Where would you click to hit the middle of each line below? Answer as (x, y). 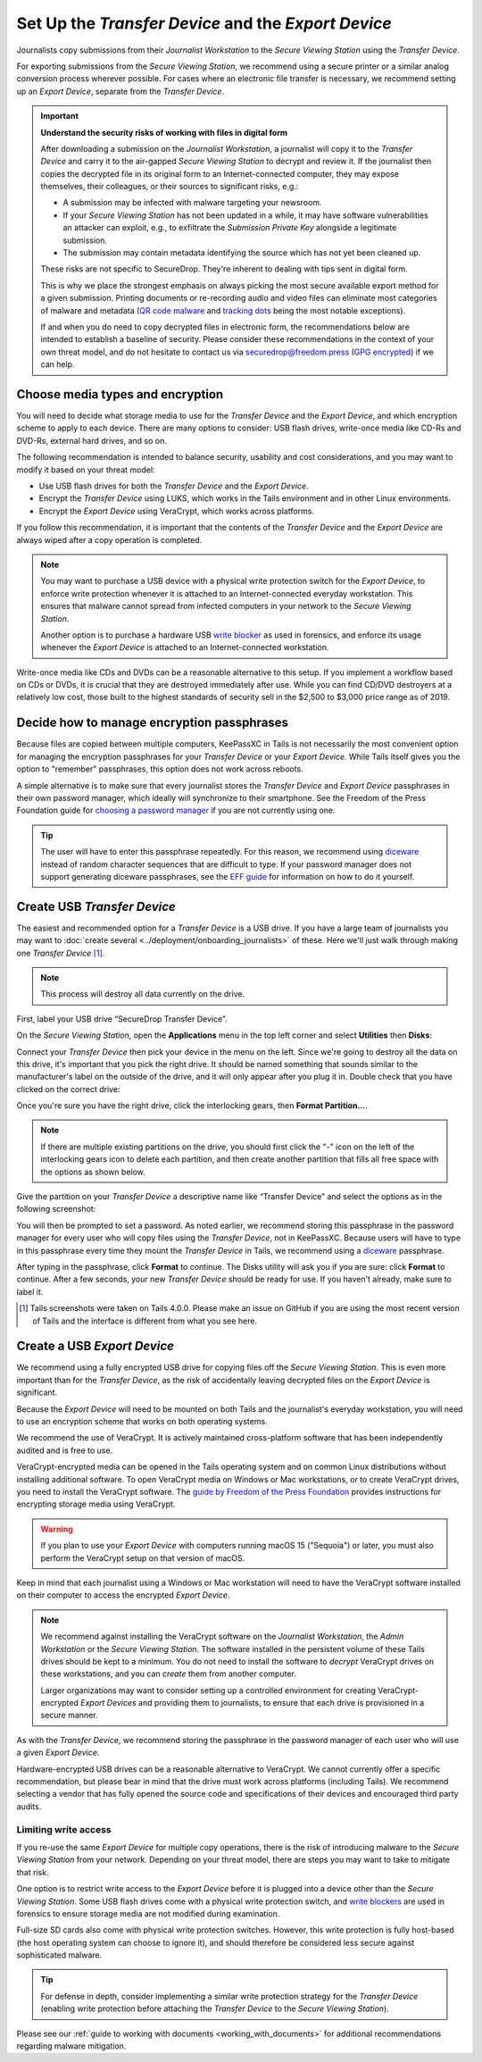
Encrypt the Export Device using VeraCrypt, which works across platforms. (176, 511)
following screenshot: (56, 1209)
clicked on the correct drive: (68, 1089)
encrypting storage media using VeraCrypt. (96, 1504)
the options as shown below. (93, 1172)
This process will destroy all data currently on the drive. (143, 994)
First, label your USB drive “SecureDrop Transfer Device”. (122, 1019)
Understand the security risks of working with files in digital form (164, 132)
